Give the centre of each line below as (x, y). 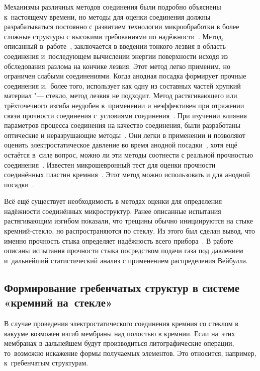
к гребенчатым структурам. (46, 363)
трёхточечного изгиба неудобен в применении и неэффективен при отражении (124, 105)
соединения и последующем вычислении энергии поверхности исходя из (116, 56)
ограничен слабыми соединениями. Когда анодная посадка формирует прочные (125, 76)
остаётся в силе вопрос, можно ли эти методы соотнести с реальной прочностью (129, 154)
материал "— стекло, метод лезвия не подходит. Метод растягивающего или (121, 95)
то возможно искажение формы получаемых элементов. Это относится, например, (130, 353)
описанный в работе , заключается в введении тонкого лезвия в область (115, 46)
